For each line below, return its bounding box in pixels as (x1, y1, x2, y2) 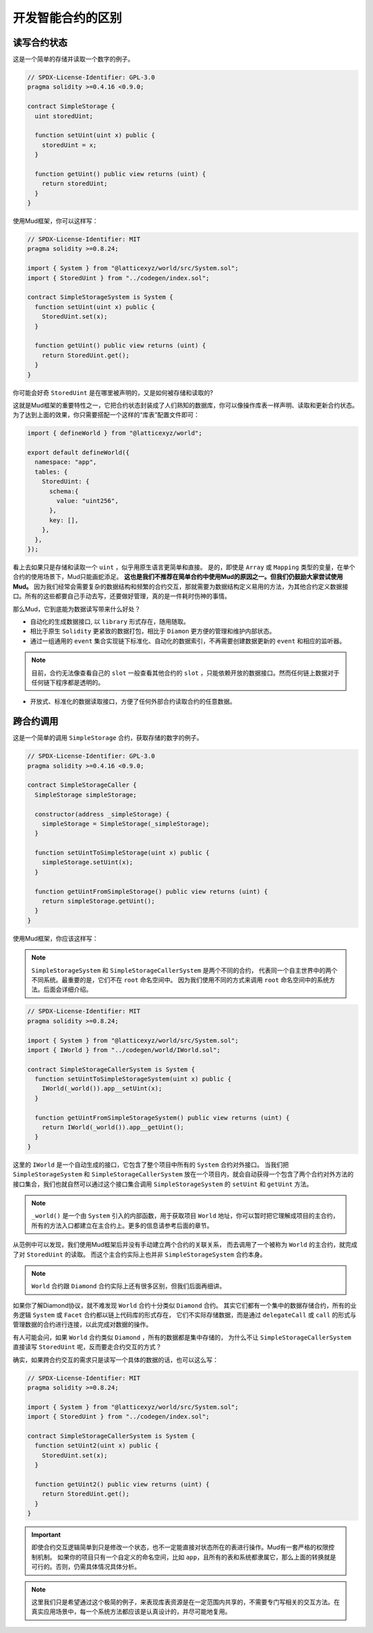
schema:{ (49, 487, 79, 495)
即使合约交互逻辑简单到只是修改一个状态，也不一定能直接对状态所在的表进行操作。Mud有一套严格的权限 (31, 1543, 329, 1551)
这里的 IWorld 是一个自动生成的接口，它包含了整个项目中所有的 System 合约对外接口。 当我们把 (12, 1161, 289, 1169)
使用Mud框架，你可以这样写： (12, 217, 99, 225)
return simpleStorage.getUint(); (41, 897, 155, 905)
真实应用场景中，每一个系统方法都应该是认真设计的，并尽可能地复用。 (31, 1607, 231, 1616)
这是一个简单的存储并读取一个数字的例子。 (12, 55, 134, 64)
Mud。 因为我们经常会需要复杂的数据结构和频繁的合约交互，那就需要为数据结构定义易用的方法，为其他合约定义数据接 (12, 582, 349, 591)
